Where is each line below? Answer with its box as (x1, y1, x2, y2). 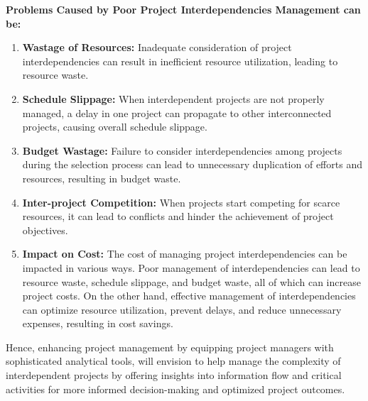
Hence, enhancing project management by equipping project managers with (6, 339, 334, 354)
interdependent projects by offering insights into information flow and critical (6, 368, 342, 383)
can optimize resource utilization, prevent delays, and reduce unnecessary (22, 302, 342, 317)
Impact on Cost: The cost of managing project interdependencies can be (22, 246, 347, 261)
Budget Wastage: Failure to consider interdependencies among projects (22, 143, 342, 158)
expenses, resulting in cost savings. (22, 316, 173, 331)
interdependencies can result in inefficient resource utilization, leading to (22, 53, 338, 68)
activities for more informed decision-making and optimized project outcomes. (6, 381, 345, 396)
